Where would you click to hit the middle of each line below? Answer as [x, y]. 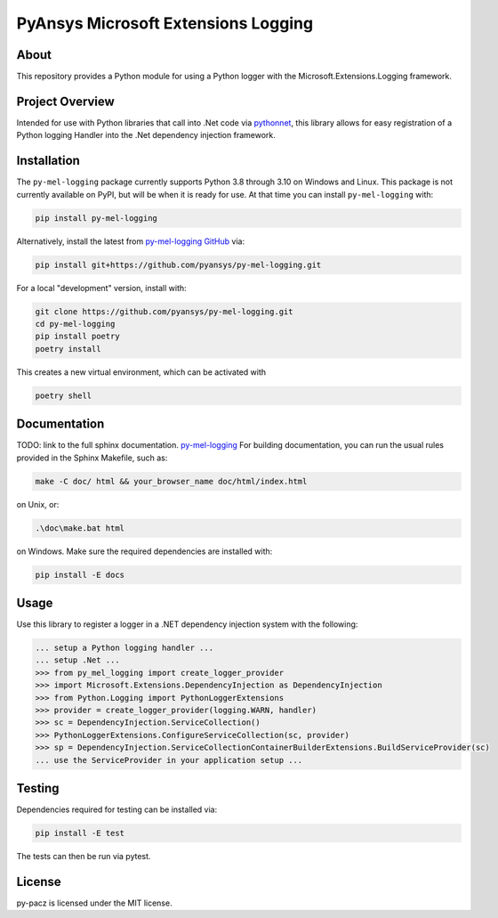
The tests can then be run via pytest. [84, 856]
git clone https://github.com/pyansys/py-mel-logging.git [164, 311]
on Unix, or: [38, 504]
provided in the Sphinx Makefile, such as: [92, 458]
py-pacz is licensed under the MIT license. [94, 903]
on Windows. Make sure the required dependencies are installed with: [145, 551]
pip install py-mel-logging [96, 218]
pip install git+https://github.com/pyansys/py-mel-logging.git [178, 264]
